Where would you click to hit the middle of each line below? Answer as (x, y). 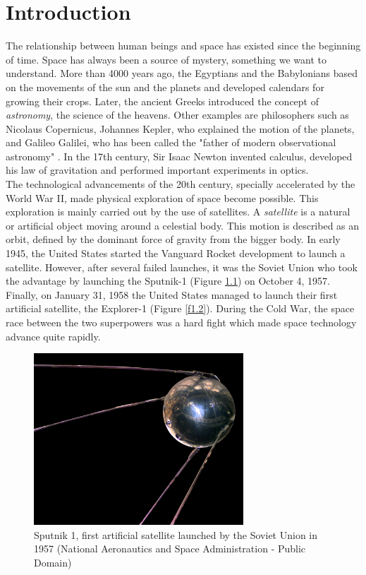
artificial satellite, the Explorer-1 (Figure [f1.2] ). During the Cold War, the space (180, 308)
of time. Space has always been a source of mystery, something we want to (166, 59)
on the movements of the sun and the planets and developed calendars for (165, 87)
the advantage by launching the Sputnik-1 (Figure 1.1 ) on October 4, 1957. (168, 281)
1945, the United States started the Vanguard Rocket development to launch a (176, 253)
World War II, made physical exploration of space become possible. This (162, 197)
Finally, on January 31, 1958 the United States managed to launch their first (172, 294)
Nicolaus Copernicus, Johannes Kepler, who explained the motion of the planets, (180, 128)
